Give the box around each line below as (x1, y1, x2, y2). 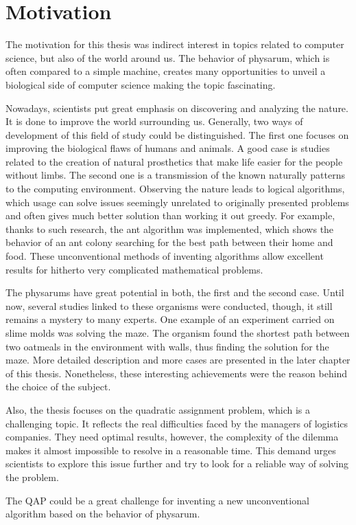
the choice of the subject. (5, 379, 111, 394)
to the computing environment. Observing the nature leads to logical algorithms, (5, 181, 345, 196)
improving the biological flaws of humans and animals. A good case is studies (5, 141, 330, 155)
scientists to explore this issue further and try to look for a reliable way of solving (5, 456, 349, 471)
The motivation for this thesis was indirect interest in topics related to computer (5, 37, 344, 52)
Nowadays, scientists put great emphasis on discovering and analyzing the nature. (5, 100, 348, 115)
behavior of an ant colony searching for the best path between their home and (5, 235, 333, 249)
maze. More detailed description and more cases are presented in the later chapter (5, 353, 351, 367)
